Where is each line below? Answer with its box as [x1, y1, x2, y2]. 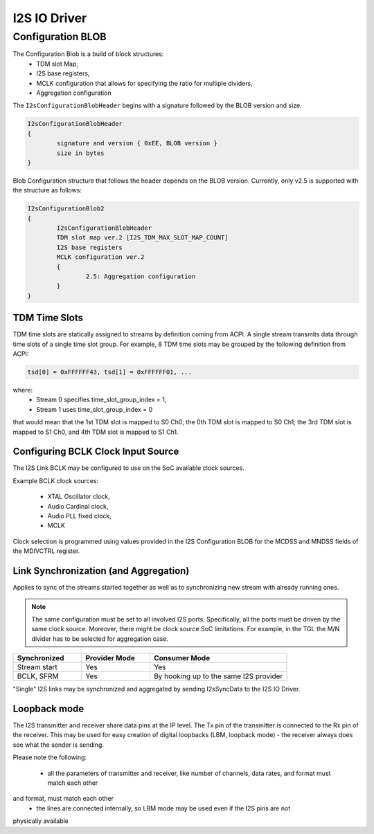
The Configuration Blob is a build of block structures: [12, 50, 164, 58]
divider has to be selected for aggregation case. [31, 634, 169, 643]
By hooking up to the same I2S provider [153, 671, 283, 681]
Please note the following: [12, 753, 87, 761]
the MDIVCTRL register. [12, 547, 80, 555]
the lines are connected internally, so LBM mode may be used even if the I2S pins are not [36, 804, 291, 813]
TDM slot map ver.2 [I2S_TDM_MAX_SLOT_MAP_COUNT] [56, 234, 229, 242]
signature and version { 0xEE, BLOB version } [56, 139, 217, 147]
